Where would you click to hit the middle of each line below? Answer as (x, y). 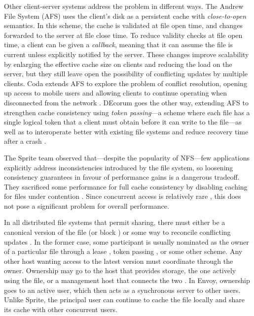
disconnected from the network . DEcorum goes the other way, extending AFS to (126, 102)
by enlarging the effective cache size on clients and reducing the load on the (118, 64)
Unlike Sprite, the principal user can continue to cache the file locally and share (124, 300)
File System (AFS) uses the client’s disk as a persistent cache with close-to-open (125, 16)
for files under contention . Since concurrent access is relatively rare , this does (123, 196)
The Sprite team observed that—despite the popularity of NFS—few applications (127, 157)
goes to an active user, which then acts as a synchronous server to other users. (122, 290)
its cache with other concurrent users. (61, 309)
